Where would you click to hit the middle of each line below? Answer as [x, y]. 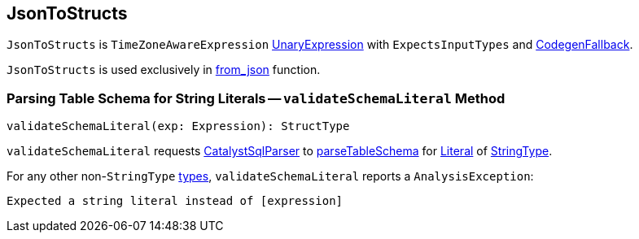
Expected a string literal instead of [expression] [175, 201]
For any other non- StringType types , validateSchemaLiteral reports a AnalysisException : [270, 176]
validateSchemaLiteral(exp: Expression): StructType [178, 126]
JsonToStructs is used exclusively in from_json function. [164, 70]
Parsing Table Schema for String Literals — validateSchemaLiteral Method [256, 98]
